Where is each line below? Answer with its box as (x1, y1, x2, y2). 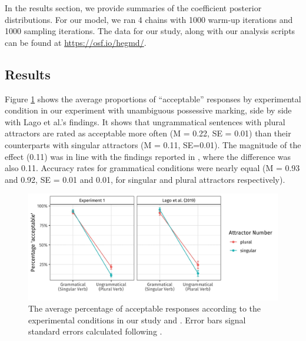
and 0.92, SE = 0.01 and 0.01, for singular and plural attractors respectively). (5, 173, 285, 185)
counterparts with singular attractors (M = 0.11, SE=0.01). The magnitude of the (5, 138, 301, 151)
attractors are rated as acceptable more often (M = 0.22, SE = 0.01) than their (5, 127, 291, 139)
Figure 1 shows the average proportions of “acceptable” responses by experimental (5, 92, 301, 105)
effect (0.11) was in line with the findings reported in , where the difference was (5, 150, 291, 162)
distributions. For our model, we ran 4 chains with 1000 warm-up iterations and (5, 13, 293, 25)
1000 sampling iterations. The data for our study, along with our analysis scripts (5, 25, 295, 37)
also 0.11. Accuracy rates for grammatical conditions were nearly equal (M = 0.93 (5, 162, 300, 174)
